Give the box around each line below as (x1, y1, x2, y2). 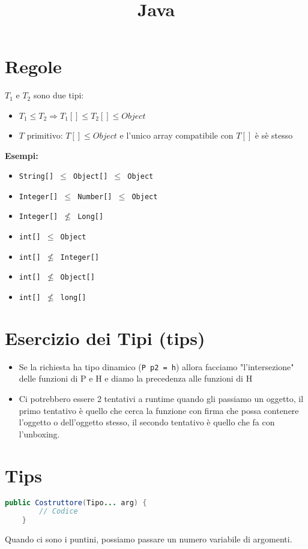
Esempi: (5, 149, 38, 161)
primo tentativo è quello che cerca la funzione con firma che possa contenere (19, 404, 299, 416)
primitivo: (26, 128, 63, 141)
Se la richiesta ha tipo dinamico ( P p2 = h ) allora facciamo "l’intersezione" (19, 360, 294, 373)
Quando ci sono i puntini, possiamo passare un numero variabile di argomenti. (5, 533, 292, 545)
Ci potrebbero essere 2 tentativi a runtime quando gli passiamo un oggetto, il (19, 392, 304, 405)
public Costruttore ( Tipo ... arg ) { (5, 498, 147, 507)
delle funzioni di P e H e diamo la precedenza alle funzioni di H (19, 372, 253, 385)
